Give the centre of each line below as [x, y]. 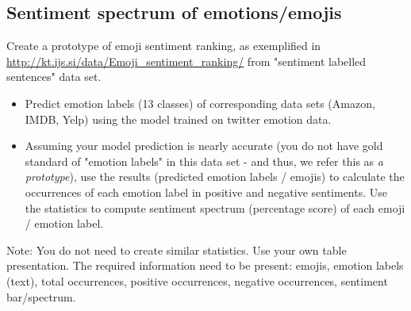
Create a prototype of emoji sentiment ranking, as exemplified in [164, 46]
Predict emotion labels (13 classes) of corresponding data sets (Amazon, [200, 103]
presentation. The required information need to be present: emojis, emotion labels [205, 265]
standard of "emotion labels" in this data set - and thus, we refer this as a [204, 161]
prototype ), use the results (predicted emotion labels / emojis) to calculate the [215, 177]
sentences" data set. [54, 77]
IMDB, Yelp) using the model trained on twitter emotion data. [178, 119]
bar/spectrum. [41, 296]
